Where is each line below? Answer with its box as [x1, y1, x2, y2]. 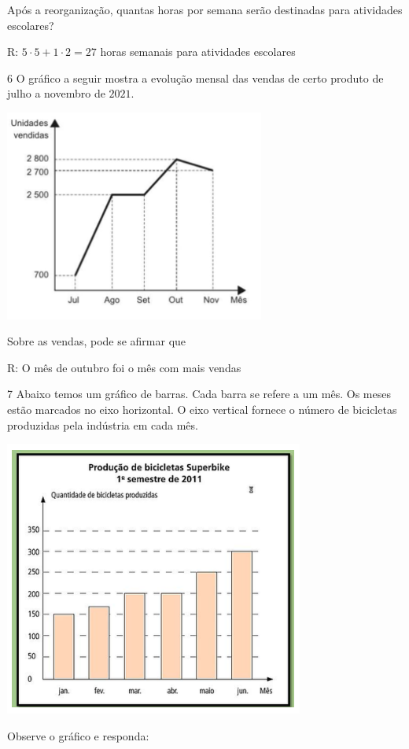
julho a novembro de [7, 85, 105, 101]
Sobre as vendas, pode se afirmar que [7, 333, 186, 349]
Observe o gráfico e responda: [7, 727, 149, 743]
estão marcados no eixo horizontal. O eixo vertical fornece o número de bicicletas [7, 400, 397, 417]
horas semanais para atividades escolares [100, 43, 296, 60]
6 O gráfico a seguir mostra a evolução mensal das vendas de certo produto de [7, 69, 384, 86]
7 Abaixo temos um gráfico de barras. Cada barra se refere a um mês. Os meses [7, 386, 391, 402]
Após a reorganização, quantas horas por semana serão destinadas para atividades [7, 2, 403, 17]
